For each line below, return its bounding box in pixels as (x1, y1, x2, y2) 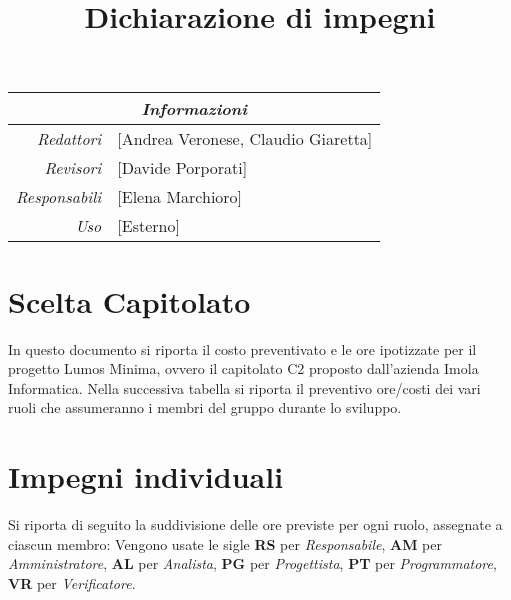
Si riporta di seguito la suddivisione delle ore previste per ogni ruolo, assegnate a (8, 514, 503, 534)
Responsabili (16, 185, 102, 209)
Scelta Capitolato (8, 280, 251, 321)
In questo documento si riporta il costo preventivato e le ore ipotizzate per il (8, 338, 477, 359)
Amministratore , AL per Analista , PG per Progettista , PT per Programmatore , (8, 553, 497, 574)
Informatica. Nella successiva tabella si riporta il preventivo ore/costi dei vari (8, 377, 481, 398)
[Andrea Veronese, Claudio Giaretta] (117, 127, 373, 151)
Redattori (37, 127, 102, 151)
